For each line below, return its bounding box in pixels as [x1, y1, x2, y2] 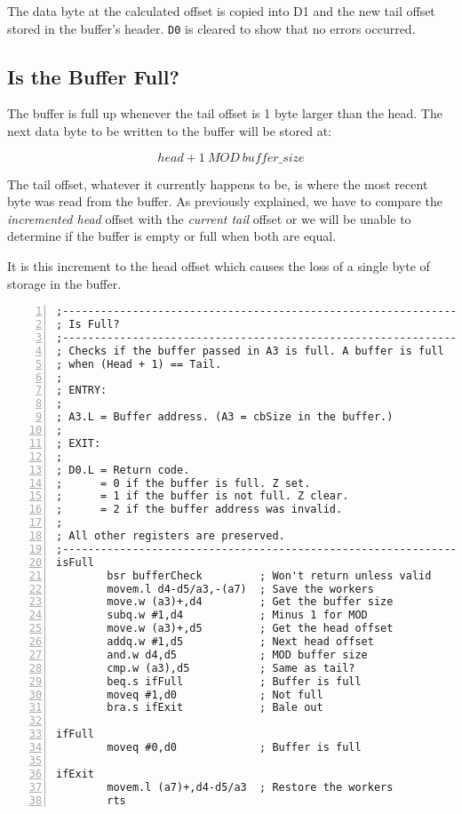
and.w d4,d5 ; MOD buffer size [107, 648, 368, 661]
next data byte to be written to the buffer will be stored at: [7, 122, 331, 140]
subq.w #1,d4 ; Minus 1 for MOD [107, 609, 368, 622]
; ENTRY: [56, 384, 108, 397]
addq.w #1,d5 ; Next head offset [107, 635, 374, 649]
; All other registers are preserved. [56, 530, 285, 543]
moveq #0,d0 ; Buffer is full [107, 741, 362, 754]
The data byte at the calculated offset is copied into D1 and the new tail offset [7, 2, 435, 20]
